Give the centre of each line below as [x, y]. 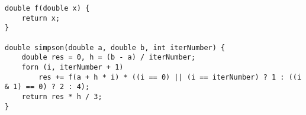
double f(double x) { [47, 8]
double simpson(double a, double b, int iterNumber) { [115, 47]
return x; [41, 18]
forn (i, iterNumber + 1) [73, 67]
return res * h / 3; [62, 96]
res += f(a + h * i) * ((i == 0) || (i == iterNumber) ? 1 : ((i [170, 77]
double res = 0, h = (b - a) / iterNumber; [109, 57]
